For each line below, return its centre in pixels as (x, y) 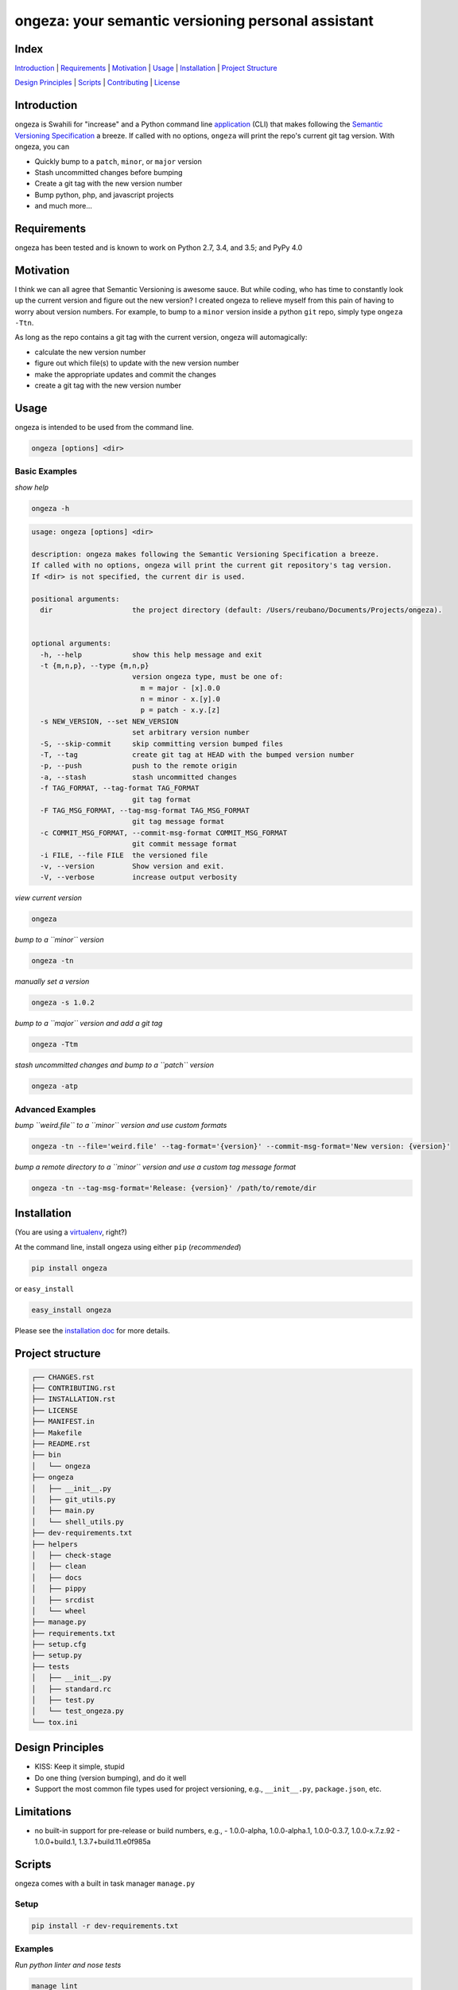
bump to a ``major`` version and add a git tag (89, 1024)
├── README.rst (61, 1444)
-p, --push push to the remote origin (139, 766)
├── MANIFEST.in (63, 1422)
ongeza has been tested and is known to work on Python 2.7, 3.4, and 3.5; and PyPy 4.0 (159, 248)
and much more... (64, 206)
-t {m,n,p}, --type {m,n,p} (95, 665)
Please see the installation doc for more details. (92, 1330)
